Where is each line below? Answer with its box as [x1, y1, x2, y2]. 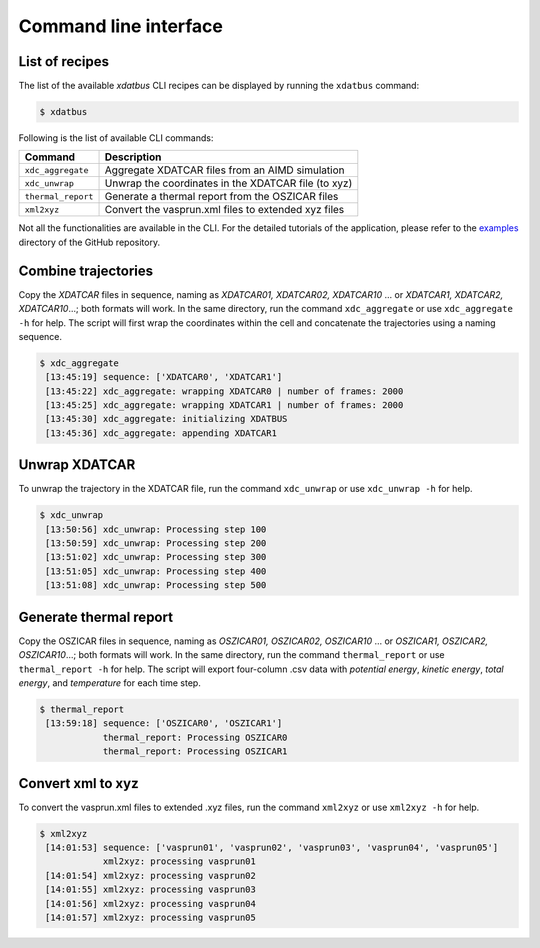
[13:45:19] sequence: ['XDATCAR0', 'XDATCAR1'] [45, 371, 283, 383]
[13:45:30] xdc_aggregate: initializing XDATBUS [45, 413, 288, 425]
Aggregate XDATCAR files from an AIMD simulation [104, 163, 345, 177]
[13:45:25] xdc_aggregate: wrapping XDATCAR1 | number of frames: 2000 [45, 400, 404, 411]
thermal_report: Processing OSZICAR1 [102, 746, 288, 757]
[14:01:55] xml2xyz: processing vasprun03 [45, 884, 257, 895]
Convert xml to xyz [18, 775, 139, 792]
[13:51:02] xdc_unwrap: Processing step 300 [45, 551, 267, 563]
